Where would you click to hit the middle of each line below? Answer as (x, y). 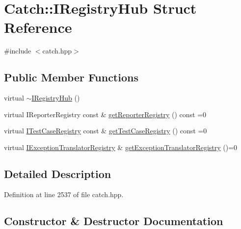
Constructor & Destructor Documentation (114, 220)
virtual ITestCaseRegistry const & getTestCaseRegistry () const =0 (106, 131)
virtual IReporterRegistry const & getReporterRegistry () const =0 (105, 114)
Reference (38, 27)
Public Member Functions (71, 77)
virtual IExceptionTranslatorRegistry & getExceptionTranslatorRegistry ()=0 (121, 147)
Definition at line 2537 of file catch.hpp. (64, 194)
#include (18, 51)
